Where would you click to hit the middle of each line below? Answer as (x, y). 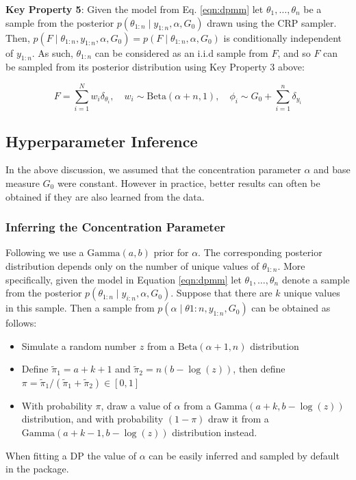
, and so (294, 52)
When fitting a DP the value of (71, 455)
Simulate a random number (79, 345)
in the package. (37, 469)
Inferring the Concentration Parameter (116, 227)
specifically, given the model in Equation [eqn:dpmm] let (124, 279)
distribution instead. (215, 432)
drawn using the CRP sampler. (272, 22)
